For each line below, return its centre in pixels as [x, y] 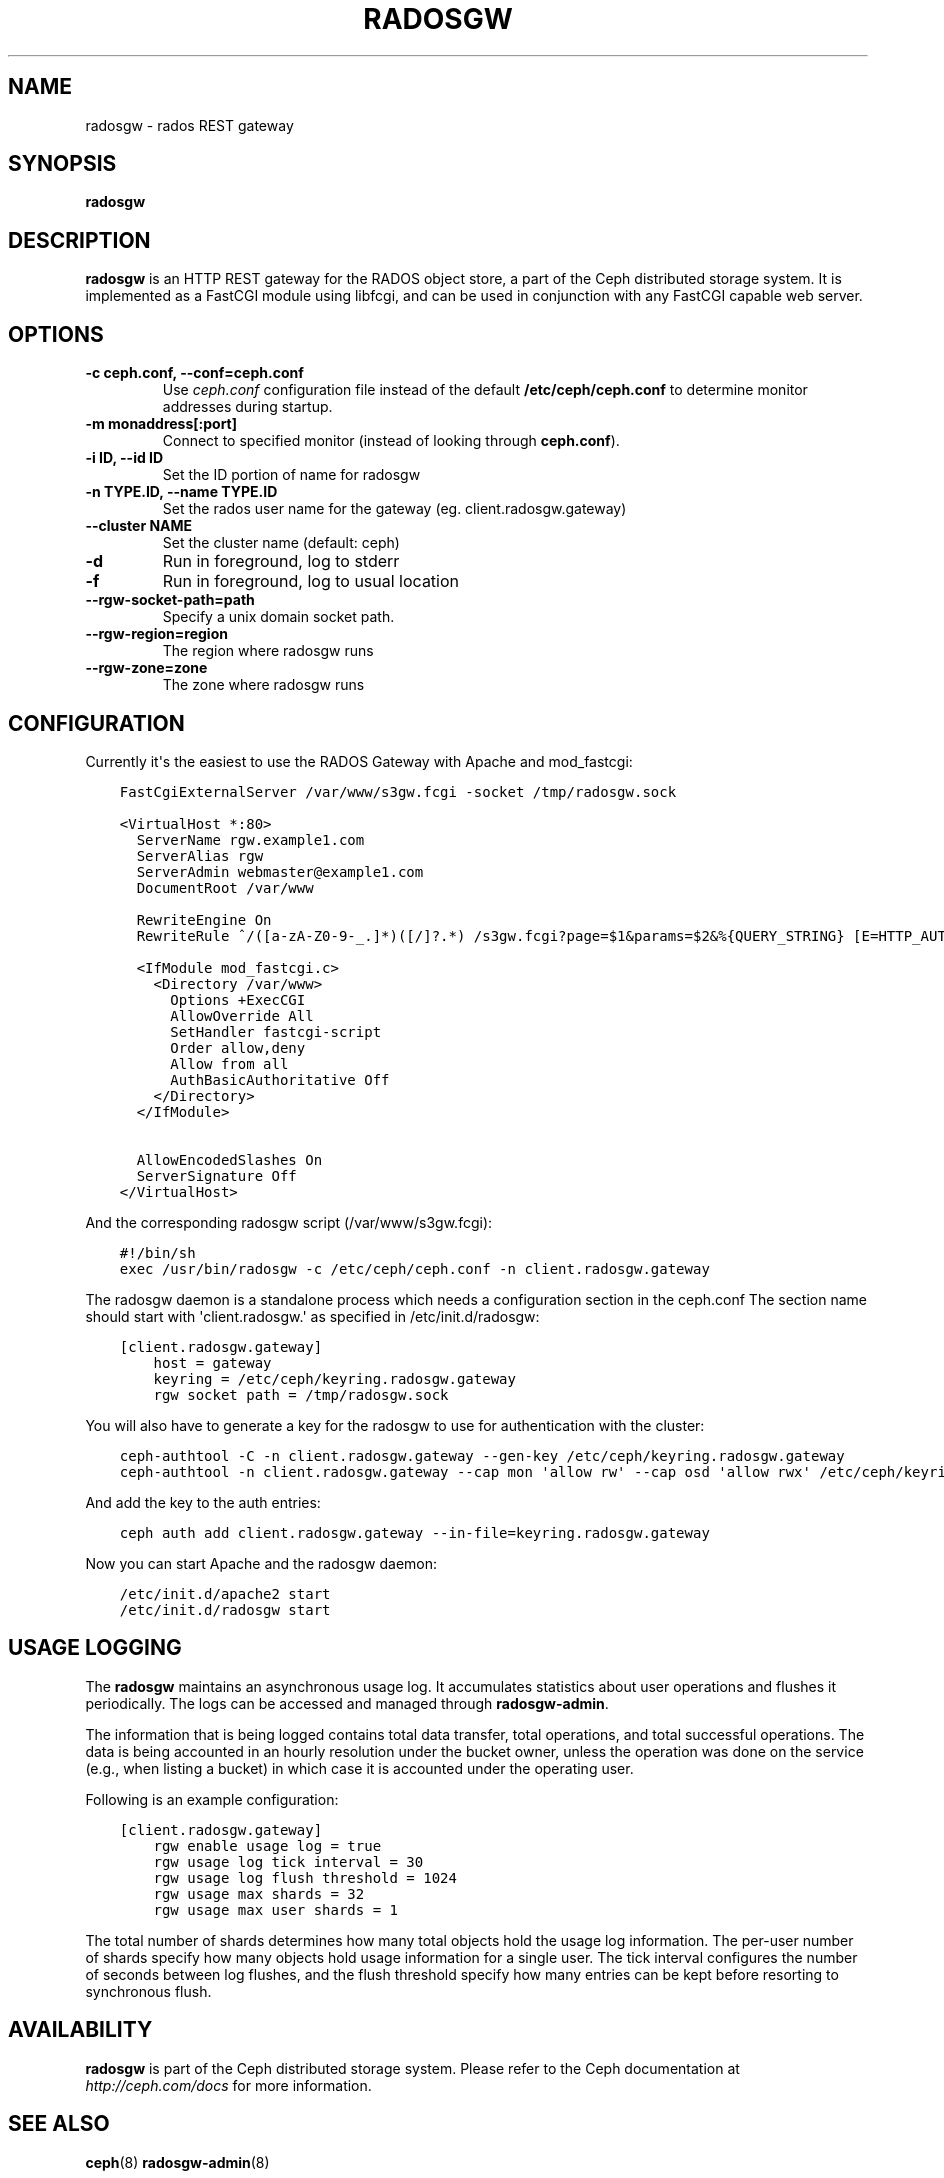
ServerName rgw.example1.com [250, 839]
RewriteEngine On [204, 919]
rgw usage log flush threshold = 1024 [305, 1877]
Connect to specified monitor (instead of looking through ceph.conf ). [391, 441]
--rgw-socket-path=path [170, 600]
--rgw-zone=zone [146, 668]
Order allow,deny [238, 1047]
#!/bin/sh [157, 1252]
